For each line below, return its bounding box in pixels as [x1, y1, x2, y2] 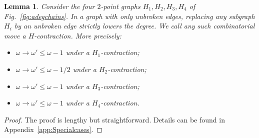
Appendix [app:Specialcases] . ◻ [4, 124, 102, 134]
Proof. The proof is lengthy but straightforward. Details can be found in [4, 114, 225, 124]
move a [4, 30, 26, 40]
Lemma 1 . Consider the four [4, 1, 95, 11]
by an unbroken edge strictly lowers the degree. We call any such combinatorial [14, 20, 255, 31]
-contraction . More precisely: [34, 30, 121, 40]
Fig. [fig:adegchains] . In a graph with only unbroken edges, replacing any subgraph [4, 10, 255, 21]
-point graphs [100, 1, 140, 11]
